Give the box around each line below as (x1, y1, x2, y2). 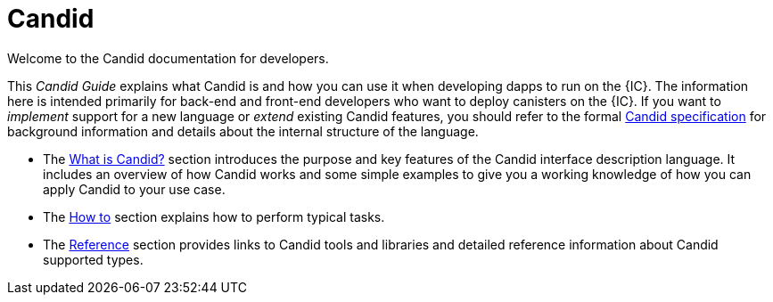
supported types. (43, 251, 144, 267)
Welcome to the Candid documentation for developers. (7, 50, 329, 66)
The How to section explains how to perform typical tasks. (43, 208, 385, 224)
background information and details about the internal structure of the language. (7, 123, 479, 139)
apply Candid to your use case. (43, 181, 226, 197)
